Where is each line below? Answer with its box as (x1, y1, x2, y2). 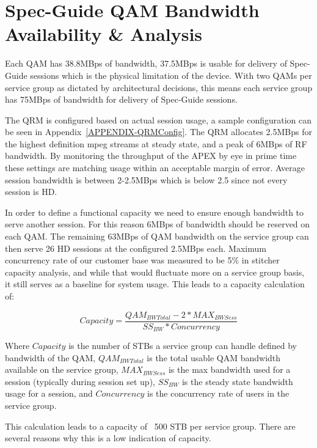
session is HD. (5, 185, 57, 198)
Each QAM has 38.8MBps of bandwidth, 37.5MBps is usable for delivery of (5, 57, 287, 70)
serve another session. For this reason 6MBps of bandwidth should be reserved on (5, 218, 310, 230)
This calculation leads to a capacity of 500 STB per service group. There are (5, 419, 296, 432)
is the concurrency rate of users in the (147, 387, 290, 400)
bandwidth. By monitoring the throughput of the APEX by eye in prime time (5, 149, 297, 162)
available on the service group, (5, 363, 118, 376)
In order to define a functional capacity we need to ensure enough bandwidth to (5, 205, 304, 218)
